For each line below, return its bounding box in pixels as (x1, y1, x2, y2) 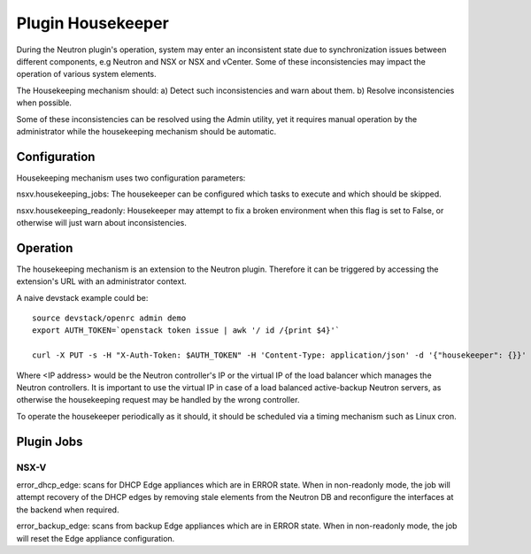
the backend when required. (16, 504, 119, 515)
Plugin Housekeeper (16, 13, 170, 33)
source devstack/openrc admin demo (32, 313, 187, 323)
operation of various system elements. (16, 69, 157, 80)
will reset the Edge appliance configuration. (16, 533, 175, 543)
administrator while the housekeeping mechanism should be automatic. (16, 126, 277, 136)
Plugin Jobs (16, 434, 83, 449)
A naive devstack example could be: (16, 292, 149, 303)
